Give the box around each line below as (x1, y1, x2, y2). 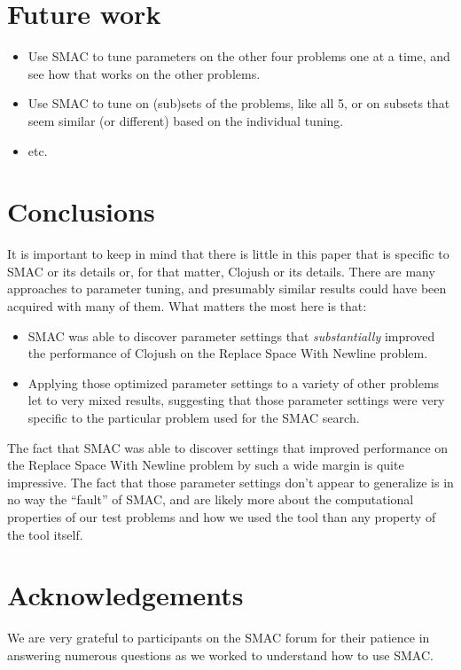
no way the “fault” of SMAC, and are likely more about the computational (7, 490, 414, 509)
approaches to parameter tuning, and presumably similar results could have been (7, 279, 447, 298)
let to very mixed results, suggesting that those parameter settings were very (27, 391, 445, 409)
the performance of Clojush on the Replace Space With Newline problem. (27, 344, 428, 362)
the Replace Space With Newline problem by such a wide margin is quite (7, 456, 404, 474)
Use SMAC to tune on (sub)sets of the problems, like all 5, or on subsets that (27, 94, 450, 113)
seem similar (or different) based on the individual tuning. (27, 111, 344, 129)
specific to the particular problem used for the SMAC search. (27, 408, 360, 426)
